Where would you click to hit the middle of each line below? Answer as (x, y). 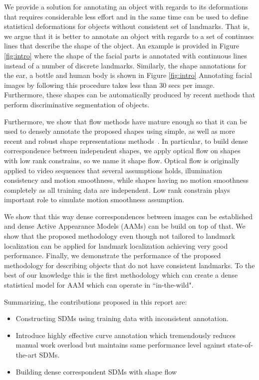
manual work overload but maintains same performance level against (121, 345)
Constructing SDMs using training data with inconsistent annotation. (122, 318)
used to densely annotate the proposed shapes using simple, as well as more (120, 131)
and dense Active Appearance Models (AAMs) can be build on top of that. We (125, 226)
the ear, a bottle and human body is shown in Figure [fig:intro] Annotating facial (128, 75)
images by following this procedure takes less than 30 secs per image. (110, 85)
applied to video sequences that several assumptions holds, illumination (113, 170)
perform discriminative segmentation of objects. (77, 104)
